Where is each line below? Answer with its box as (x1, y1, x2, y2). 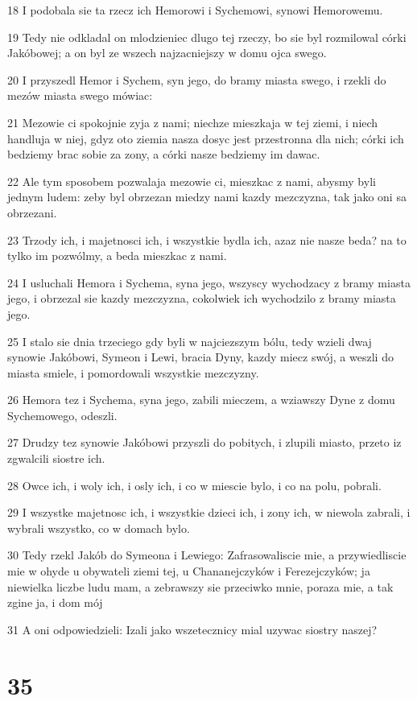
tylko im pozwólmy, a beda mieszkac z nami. (7, 247, 227, 264)
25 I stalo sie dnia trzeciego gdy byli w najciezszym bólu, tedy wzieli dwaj (7, 332, 372, 349)
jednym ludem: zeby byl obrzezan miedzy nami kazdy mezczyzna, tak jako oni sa (7, 188, 407, 205)
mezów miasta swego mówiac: (7, 87, 153, 104)
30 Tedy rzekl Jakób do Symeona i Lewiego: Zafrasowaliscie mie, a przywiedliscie (7, 546, 407, 563)
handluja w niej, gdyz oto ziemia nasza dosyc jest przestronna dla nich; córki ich (7, 130, 404, 146)
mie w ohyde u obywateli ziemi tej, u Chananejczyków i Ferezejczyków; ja (7, 563, 370, 579)
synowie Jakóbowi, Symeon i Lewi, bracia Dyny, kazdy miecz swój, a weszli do (7, 348, 394, 365)
